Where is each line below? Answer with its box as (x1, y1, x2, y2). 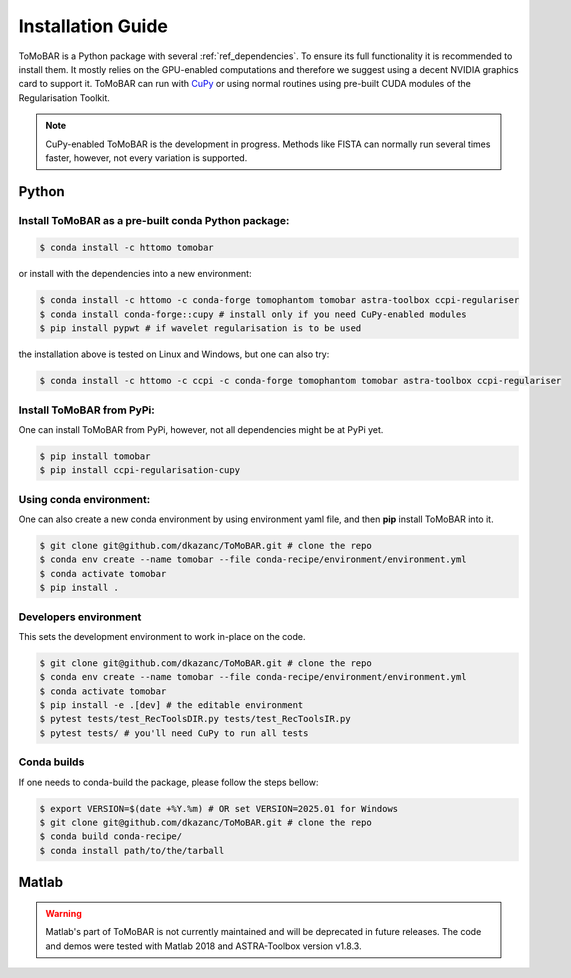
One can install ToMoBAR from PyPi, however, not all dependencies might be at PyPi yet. (18, 423, 384, 435)
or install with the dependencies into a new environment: (18, 268, 252, 280)
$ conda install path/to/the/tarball (39, 845, 225, 856)
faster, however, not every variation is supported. (45, 151, 248, 164)
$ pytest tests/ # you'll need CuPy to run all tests (39, 727, 309, 739)
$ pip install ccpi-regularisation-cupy (39, 465, 240, 476)
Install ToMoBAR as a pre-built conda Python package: (18, 213, 290, 227)
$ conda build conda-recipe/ (39, 831, 183, 842)
